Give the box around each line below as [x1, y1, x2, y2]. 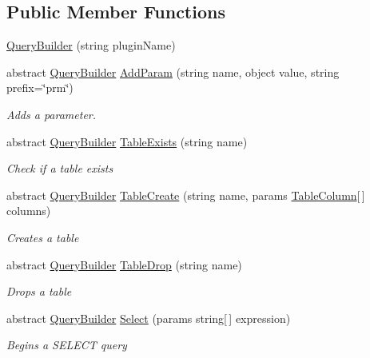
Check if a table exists [6, 160, 113, 177]
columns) [6, 202, 51, 219]
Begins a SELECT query [6, 336, 127, 353]
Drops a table [6, 283, 72, 300]
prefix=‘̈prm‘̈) [6, 79, 74, 96]
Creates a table [6, 229, 79, 245]
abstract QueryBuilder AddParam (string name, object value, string [6, 63, 340, 80]
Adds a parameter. [6, 105, 97, 122]
